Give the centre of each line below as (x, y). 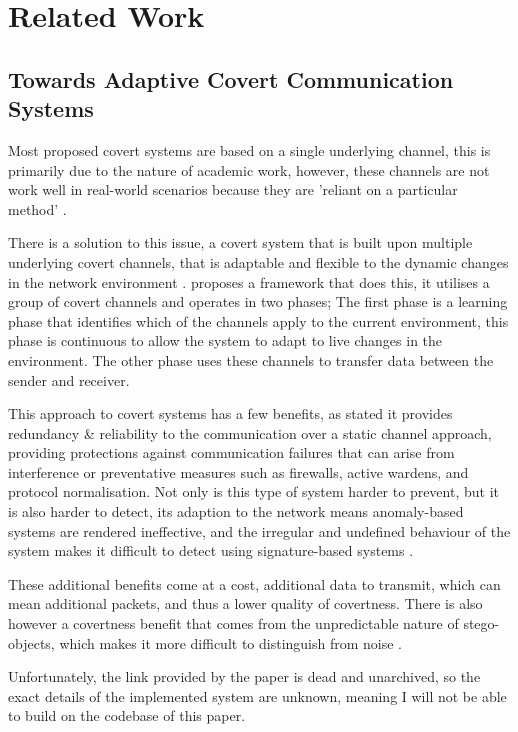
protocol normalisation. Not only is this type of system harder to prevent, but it (253, 491)
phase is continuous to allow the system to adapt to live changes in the (225, 340)
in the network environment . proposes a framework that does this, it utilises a (249, 281)
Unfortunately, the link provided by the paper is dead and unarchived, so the (244, 676)
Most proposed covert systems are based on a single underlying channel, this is (249, 149)
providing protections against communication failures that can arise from (231, 452)
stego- (481, 623)
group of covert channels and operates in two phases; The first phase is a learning (258, 301)
